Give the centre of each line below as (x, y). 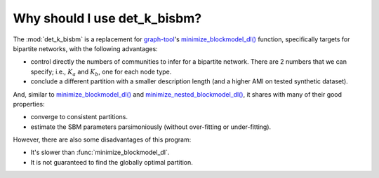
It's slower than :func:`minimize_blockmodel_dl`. (100, 152)
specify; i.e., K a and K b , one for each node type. (101, 72)
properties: (29, 104)
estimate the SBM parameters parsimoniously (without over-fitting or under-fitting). (151, 127)
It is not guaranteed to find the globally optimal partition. (112, 162)
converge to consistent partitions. (79, 117)
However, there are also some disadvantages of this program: (102, 139)
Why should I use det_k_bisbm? (107, 18)
